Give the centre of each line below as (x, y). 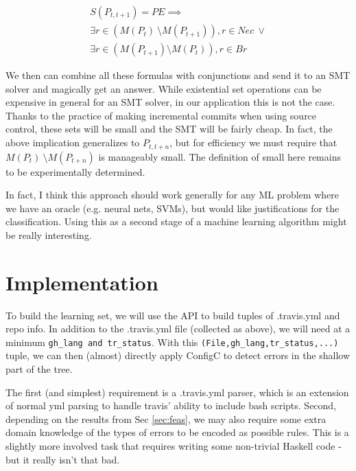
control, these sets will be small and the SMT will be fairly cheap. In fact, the (169, 129)
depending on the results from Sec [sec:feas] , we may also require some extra (166, 418)
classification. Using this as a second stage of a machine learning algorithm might (176, 221)
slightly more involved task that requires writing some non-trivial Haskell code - (174, 446)
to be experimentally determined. (75, 171)
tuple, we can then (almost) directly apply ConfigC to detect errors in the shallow (178, 355)
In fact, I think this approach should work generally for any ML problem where (172, 195)
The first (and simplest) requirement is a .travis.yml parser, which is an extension (177, 392)
